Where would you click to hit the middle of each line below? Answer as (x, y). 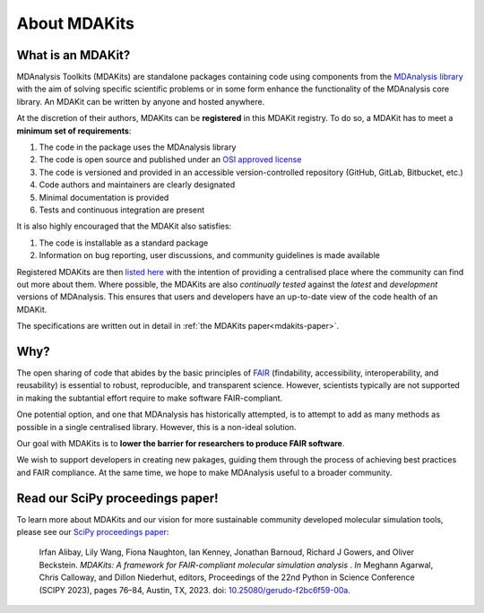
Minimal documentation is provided (104, 197)
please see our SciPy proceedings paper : (93, 532)
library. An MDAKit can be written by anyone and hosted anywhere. (141, 101)
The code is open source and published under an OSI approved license (170, 160)
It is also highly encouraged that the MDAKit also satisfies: (124, 226)
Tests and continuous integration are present (122, 210)
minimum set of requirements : (74, 131)
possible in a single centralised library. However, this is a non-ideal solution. (156, 427)
